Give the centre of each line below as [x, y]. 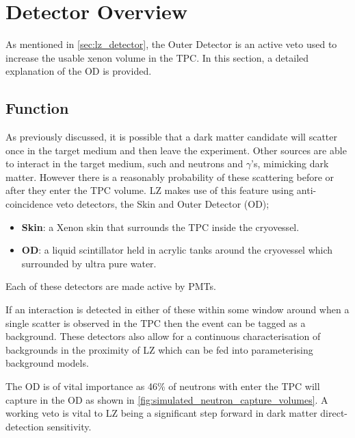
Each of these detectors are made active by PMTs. [111, 286]
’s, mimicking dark [290, 163]
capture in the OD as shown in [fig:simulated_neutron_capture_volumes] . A [167, 399]
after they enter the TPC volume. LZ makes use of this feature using [150, 190]
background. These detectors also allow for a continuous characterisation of [163, 336]
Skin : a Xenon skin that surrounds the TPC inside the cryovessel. [160, 227]
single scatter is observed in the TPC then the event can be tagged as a [156, 323]
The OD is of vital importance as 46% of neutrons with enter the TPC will [163, 386]
